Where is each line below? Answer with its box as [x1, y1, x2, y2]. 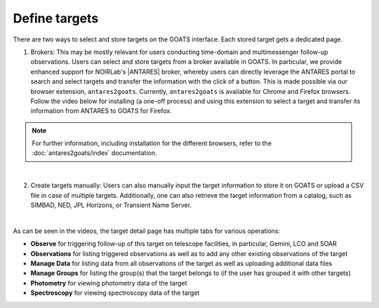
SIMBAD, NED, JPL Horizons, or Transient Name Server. [30, 201, 192, 210]
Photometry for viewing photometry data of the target [30, 279, 187, 287]
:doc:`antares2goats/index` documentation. [32, 149, 157, 157]
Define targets [13, 11, 99, 26]
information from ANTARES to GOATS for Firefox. [30, 107, 172, 115]
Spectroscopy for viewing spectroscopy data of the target [30, 288, 200, 297]
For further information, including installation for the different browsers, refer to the [32, 139, 272, 147]
